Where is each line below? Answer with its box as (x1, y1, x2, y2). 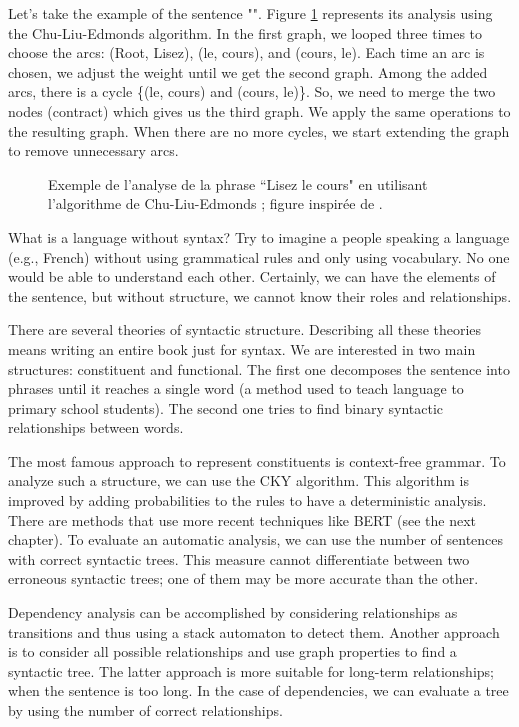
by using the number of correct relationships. (8, 700, 283, 720)
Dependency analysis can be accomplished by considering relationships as (8, 602, 458, 623)
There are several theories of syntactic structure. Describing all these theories (8, 319, 482, 340)
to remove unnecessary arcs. (8, 140, 179, 161)
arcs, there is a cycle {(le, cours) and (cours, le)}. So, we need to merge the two (8, 81, 496, 102)
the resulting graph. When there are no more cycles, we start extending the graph (8, 120, 510, 141)
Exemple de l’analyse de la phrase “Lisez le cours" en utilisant (48, 173, 428, 194)
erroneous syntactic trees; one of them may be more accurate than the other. (8, 568, 479, 589)
